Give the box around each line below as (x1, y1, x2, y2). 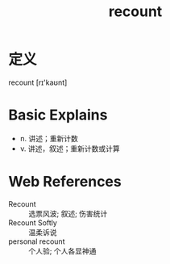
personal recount (8, 237, 65, 246)
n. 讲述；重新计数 (19, 133, 79, 143)
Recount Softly (8, 217, 58, 228)
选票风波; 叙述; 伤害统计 (28, 208, 108, 218)
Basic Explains (8, 106, 108, 124)
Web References (8, 173, 122, 191)
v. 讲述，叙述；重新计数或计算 (19, 144, 121, 153)
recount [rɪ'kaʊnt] (8, 78, 68, 87)
